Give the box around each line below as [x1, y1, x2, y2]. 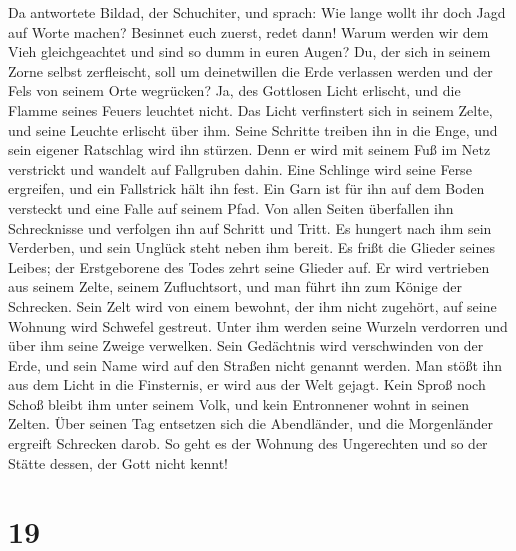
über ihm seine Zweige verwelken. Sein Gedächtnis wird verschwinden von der [8, 335, 484, 356]
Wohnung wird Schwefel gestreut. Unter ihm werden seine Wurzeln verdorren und [8, 315, 508, 336]
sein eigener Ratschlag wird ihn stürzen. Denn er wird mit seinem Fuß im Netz [8, 139, 491, 160]
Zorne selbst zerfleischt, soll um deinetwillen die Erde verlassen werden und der [8, 60, 493, 81]
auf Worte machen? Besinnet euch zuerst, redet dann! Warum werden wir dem [8, 21, 489, 42]
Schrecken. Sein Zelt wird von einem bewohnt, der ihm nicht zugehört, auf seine [8, 295, 497, 316]
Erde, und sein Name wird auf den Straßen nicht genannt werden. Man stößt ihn [8, 354, 503, 375]
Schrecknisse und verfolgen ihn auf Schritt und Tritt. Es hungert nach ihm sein [8, 217, 492, 238]
